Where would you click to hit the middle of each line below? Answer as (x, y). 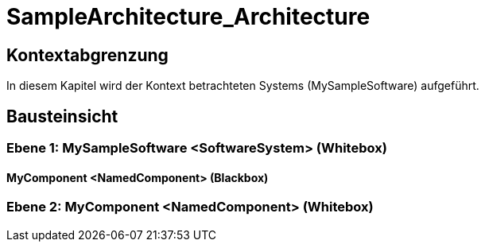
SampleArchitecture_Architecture (188, 17)
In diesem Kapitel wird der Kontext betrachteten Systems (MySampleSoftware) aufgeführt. (243, 86)
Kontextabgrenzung (87, 55)
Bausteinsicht (62, 116)
